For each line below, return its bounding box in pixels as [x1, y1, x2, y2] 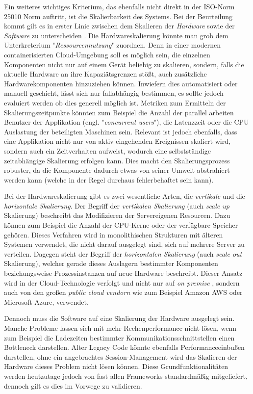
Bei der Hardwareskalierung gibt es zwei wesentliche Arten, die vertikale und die [4, 191, 245, 201]
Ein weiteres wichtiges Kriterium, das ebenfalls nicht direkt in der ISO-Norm [4, 1, 235, 11]
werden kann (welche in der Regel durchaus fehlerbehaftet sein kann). [4, 174, 214, 184]
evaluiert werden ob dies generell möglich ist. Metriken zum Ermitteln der [4, 97, 226, 107]
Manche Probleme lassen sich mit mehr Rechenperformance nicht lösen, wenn [4, 323, 237, 333]
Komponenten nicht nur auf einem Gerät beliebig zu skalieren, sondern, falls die [4, 59, 244, 69]
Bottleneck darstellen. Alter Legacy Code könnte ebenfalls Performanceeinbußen [4, 342, 245, 352]
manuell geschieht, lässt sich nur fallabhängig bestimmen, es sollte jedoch [4, 88, 224, 98]
